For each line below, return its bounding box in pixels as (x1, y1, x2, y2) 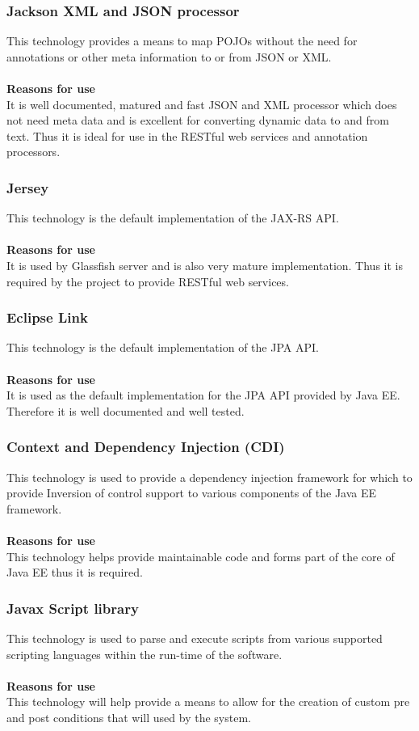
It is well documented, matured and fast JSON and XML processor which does (6, 95, 397, 112)
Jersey (6, 177, 49, 197)
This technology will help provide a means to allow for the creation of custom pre (6, 693, 410, 710)
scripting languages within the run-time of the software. (6, 645, 283, 662)
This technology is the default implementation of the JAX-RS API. (6, 209, 339, 226)
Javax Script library (6, 598, 139, 618)
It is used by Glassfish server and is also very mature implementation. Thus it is (6, 256, 403, 273)
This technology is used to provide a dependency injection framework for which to (6, 468, 413, 485)
